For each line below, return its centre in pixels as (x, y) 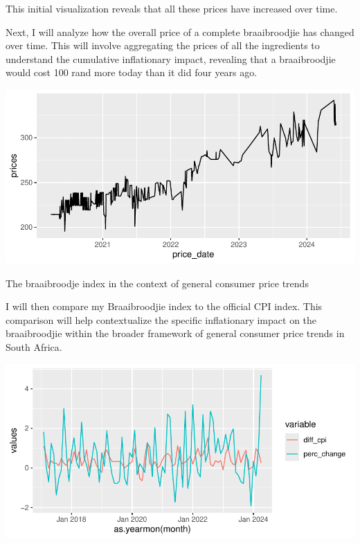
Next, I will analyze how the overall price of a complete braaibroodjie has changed (180, 31)
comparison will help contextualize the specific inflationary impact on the (161, 319)
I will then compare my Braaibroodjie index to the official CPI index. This (164, 306)
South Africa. (34, 346)
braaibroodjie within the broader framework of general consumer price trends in (175, 333)
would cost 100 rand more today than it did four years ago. (132, 72)
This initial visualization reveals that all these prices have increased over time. (172, 8)
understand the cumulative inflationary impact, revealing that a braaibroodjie (171, 58)
